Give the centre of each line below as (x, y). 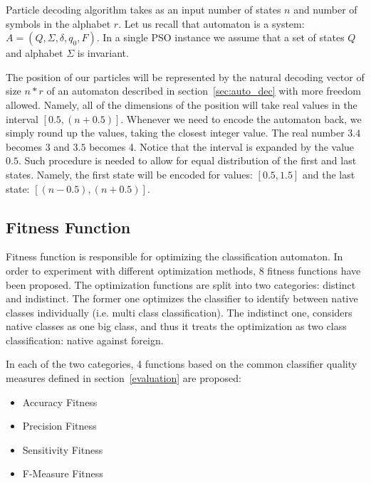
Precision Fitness (59, 426)
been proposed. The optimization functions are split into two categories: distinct (181, 284)
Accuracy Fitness (60, 402)
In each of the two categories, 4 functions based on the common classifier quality (182, 364)
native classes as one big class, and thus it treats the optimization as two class (176, 326)
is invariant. (103, 53)
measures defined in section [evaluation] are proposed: (124, 378)
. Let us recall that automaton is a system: (211, 23)
